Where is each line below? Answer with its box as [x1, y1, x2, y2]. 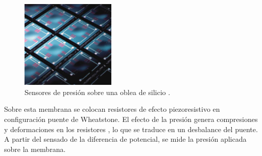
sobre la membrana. [4, 143, 66, 154]
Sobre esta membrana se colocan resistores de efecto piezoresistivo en [4, 104, 220, 114]
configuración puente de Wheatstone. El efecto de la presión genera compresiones [4, 114, 258, 124]
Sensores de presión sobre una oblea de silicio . [25, 86, 171, 97]
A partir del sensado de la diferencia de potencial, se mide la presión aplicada [4, 134, 247, 144]
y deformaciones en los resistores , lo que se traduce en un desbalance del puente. [4, 123, 258, 134]
